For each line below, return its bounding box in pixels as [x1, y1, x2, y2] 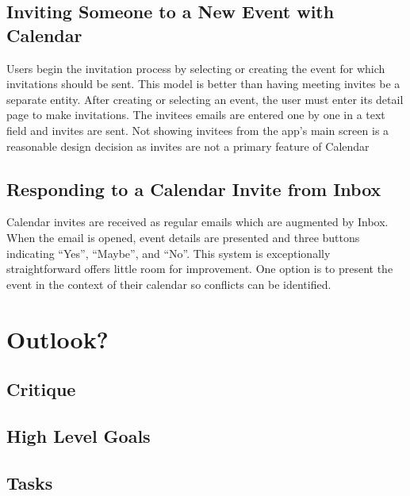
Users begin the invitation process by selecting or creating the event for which [6, 60, 385, 76]
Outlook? [6, 322, 109, 355]
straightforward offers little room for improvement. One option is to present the [6, 260, 393, 277]
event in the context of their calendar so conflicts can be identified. [6, 275, 331, 292]
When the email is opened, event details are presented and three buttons [6, 229, 360, 245]
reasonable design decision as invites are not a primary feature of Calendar [6, 137, 370, 154]
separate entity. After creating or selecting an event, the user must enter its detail [6, 90, 404, 107]
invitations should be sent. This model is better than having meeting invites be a [6, 75, 400, 92]
